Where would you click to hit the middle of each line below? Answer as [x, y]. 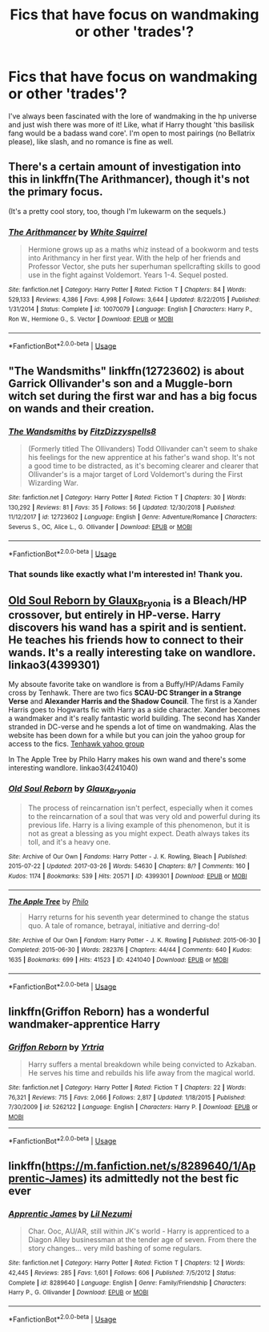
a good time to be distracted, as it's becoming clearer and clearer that [143, 466]
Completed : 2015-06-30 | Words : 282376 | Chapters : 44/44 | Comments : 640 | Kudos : [130, 950]
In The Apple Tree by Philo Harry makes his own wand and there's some [127, 760]
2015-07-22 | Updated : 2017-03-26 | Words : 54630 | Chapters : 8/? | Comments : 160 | [129, 866]
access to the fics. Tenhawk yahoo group [76, 744]
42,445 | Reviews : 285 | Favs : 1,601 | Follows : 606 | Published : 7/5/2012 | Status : [122, 1273]
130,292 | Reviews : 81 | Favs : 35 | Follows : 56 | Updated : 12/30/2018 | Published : [122, 507]
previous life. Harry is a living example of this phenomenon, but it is [139, 825]
